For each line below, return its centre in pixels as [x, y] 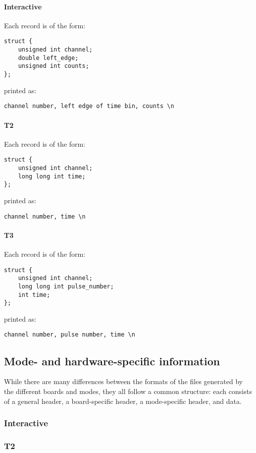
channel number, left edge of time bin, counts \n [89, 106]
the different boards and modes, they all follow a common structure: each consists [128, 391]
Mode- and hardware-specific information [112, 361]
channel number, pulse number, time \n [70, 335]
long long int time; [52, 176]
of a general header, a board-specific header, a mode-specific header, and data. [123, 401]
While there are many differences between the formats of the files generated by [124, 381]
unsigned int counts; [53, 66]
